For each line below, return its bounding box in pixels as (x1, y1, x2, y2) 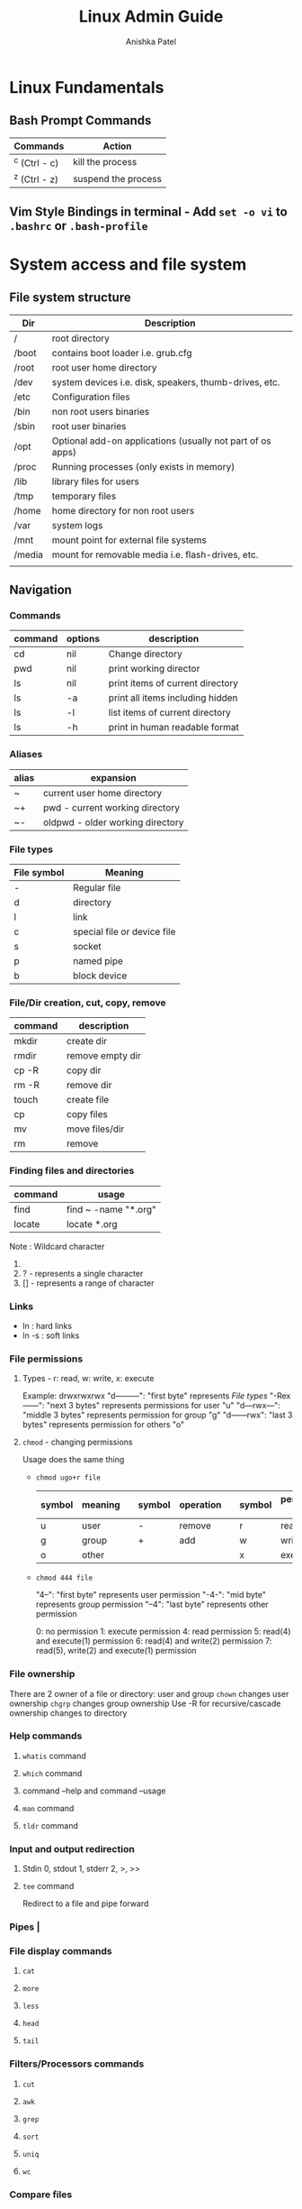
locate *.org (66, 1217, 119, 1230)
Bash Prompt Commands (9, 113, 152, 128)
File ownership (9, 1668, 75, 1681)
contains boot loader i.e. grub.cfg (51, 346, 192, 359)
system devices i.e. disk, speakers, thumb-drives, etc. (51, 376, 280, 389)
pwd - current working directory (43, 801, 180, 813)
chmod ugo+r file (35, 1473, 102, 1482)
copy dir (66, 1064, 102, 1077)
